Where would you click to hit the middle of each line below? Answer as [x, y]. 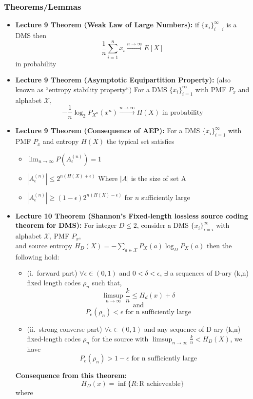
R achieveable [160, 384]
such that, [107, 282]
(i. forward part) [52, 273]
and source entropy [44, 245]
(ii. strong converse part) [65, 329]
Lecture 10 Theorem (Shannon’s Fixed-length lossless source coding [132, 215]
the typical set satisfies [140, 141]
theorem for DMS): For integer [66, 225]
